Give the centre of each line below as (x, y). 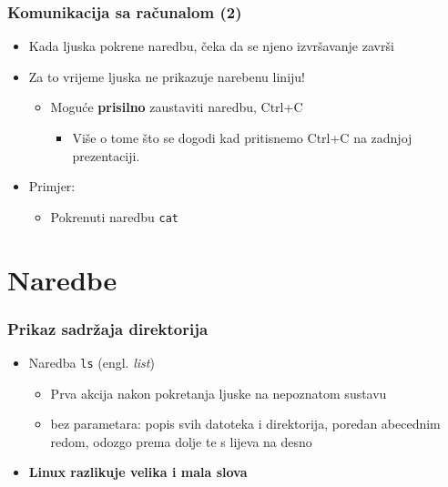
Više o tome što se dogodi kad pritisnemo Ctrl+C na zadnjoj (242, 137)
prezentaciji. (106, 155)
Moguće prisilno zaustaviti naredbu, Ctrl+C (177, 107)
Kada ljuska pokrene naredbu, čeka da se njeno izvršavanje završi (211, 46)
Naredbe (62, 279)
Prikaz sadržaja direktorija (108, 328)
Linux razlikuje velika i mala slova (138, 472)
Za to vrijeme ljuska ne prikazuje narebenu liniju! (167, 76)
